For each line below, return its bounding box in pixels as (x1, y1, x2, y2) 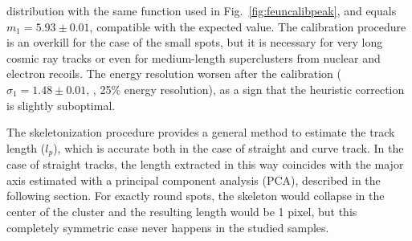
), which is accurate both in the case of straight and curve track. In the (53, 139, 404, 156)
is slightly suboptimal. (6, 96, 116, 113)
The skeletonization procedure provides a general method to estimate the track (6, 124, 395, 141)
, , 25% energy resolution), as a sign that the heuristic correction (86, 80, 405, 97)
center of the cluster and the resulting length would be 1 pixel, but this (6, 202, 357, 219)
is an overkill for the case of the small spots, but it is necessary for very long (6, 34, 383, 51)
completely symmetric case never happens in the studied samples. (6, 219, 329, 235)
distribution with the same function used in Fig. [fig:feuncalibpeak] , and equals (6, 2, 397, 18)
